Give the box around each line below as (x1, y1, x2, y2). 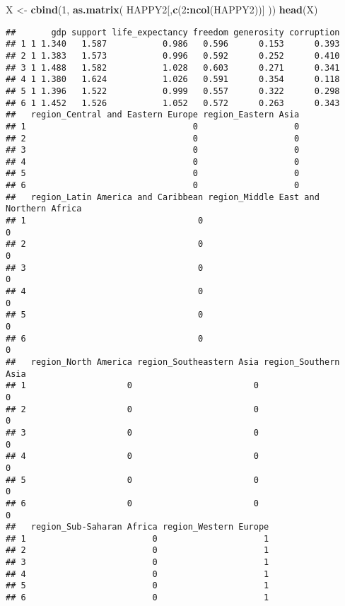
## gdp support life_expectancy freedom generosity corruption (6, 27, 340, 37)
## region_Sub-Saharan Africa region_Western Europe (6, 522, 269, 532)
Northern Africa (6, 204, 82, 214)
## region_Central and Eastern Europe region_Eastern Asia (6, 110, 300, 120)
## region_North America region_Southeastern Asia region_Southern (6, 356, 340, 367)
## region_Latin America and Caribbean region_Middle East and (6, 192, 320, 202)
